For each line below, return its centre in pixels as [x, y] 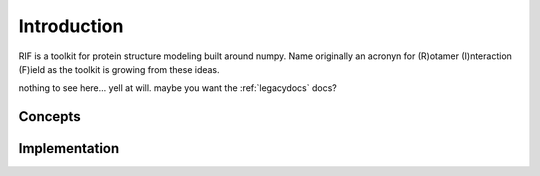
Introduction [71, 26]
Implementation [69, 148]
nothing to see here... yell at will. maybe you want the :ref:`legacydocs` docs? [177, 88]
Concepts [49, 116]
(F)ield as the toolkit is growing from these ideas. [119, 69]
